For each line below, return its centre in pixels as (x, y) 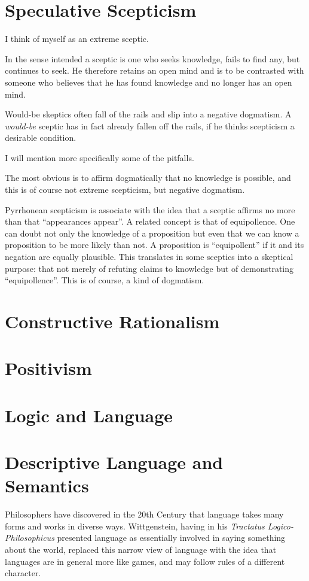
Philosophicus (30, 538)
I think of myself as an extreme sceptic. (77, 39)
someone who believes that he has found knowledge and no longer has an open (149, 82)
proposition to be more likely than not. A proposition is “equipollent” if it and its (154, 245)
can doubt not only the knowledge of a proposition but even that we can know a (152, 233)
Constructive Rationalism (112, 321)
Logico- (280, 526)
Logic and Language (89, 415)
